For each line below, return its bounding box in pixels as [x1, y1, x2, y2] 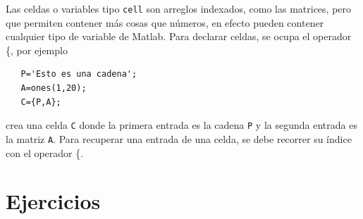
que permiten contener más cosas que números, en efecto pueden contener [6, 15, 324, 30]
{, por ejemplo [6, 42, 68, 57]
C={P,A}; [20, 96, 61, 107]
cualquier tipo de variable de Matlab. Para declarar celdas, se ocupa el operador [6, 29, 352, 44]
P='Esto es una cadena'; [20, 69, 137, 80]
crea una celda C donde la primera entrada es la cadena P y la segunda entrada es [6, 118, 357, 132]
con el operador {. [6, 145, 84, 160]
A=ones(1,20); [20, 83, 87, 94]
